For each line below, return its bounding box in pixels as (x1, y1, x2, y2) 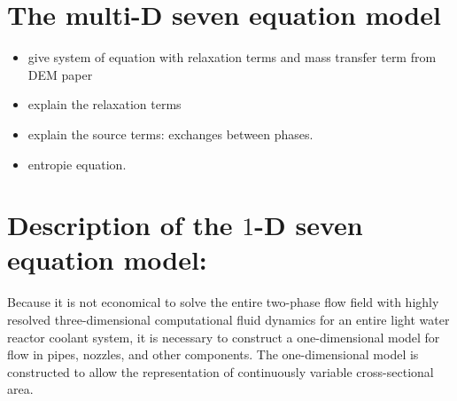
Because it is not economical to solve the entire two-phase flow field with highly (7, 293, 439, 311)
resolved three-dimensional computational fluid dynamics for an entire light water (7, 311, 450, 328)
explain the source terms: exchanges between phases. (27, 124, 314, 143)
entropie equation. (27, 154, 127, 173)
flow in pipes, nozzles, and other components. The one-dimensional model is (7, 345, 419, 364)
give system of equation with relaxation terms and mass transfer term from (27, 48, 437, 67)
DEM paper (27, 65, 93, 83)
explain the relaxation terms (27, 95, 182, 114)
